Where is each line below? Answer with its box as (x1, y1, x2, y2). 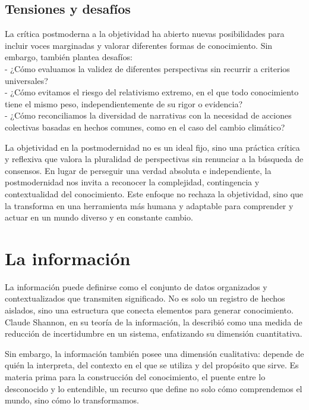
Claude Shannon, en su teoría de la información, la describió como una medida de (5, 315, 302, 328)
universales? (5, 74, 48, 86)
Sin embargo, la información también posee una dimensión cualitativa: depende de (5, 347, 304, 359)
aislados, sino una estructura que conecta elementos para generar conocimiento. (5, 304, 294, 316)
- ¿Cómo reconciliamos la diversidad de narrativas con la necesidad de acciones (5, 109, 292, 122)
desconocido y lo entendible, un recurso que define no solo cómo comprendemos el (5, 382, 302, 395)
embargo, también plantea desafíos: (5, 51, 133, 63)
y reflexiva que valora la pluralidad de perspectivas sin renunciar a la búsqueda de (5, 153, 304, 165)
